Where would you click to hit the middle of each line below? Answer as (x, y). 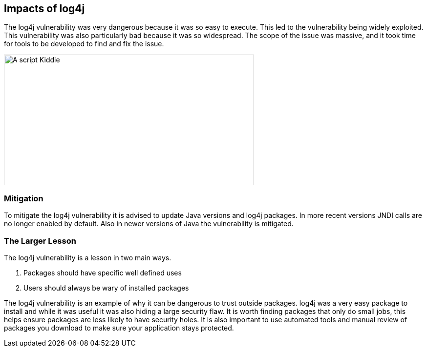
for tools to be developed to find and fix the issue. (84, 44)
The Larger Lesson (40, 241)
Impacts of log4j (44, 9)
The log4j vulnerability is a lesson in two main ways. (88, 257)
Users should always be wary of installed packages (106, 288)
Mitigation (24, 198)
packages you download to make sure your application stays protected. (119, 328)
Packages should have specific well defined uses (103, 273)
